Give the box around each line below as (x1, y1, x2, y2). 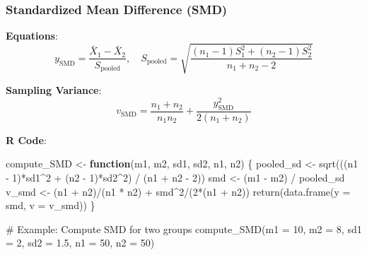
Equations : (6, 28, 58, 43)
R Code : (6, 132, 47, 147)
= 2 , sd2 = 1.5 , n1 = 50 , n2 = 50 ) (6, 235, 155, 250)
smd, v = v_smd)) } (6, 198, 95, 213)
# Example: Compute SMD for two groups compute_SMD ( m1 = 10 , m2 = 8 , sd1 (6, 221, 362, 236)
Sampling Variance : (6, 83, 102, 97)
